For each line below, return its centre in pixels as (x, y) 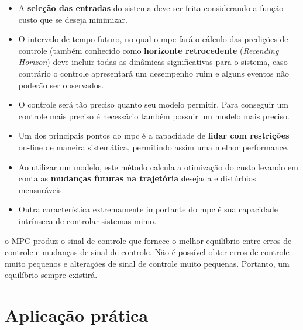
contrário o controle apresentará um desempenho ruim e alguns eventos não (154, 73)
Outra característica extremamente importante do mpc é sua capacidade (148, 209)
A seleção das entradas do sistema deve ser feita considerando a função (151, 8)
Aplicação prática (77, 315)
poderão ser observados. (61, 85)
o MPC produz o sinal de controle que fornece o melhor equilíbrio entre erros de (148, 240)
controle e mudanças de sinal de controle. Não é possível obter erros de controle (147, 252)
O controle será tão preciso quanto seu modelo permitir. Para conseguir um (153, 104)
